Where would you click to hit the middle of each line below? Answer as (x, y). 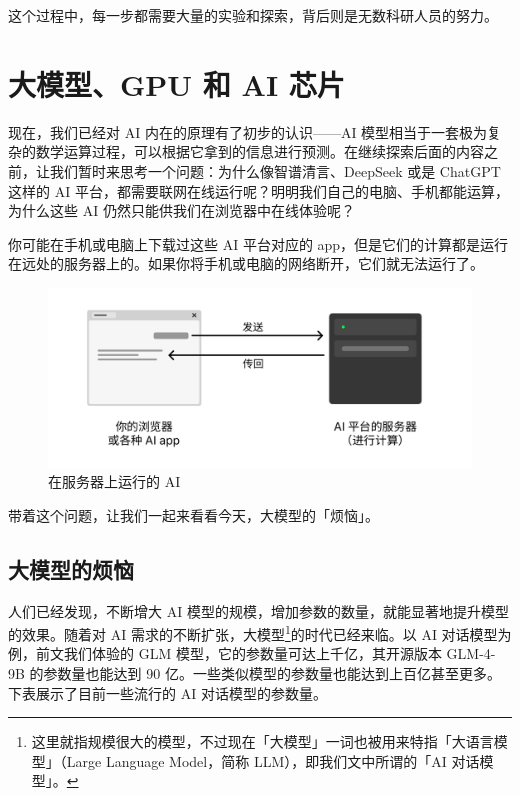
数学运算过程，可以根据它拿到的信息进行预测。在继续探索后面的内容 (259, 151)
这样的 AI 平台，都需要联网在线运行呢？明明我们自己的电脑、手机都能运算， (258, 190)
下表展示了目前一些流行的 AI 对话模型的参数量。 (167, 692)
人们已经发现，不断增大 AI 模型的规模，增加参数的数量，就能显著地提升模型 (258, 610)
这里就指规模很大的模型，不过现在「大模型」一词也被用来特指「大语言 (262, 741)
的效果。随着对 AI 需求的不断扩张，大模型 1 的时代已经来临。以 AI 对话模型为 (260, 632)
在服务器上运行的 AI (114, 481)
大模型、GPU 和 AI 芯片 (176, 83)
